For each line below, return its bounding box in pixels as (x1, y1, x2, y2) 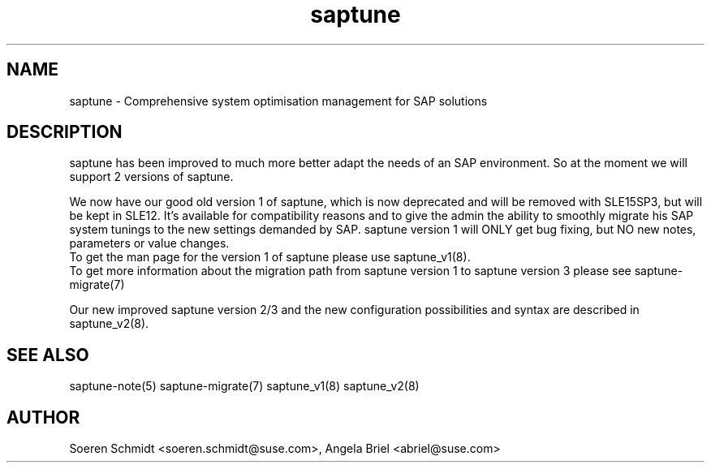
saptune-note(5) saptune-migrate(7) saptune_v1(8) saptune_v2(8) (69, 379, 420, 394)
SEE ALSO (6, 344, 89, 365)
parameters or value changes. (69, 236, 230, 251)
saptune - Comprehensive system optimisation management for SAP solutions (69, 93, 488, 108)
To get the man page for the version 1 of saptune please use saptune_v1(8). (69, 250, 471, 265)
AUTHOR (6, 407, 80, 428)
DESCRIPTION (6, 122, 123, 143)
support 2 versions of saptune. (69, 170, 234, 184)
